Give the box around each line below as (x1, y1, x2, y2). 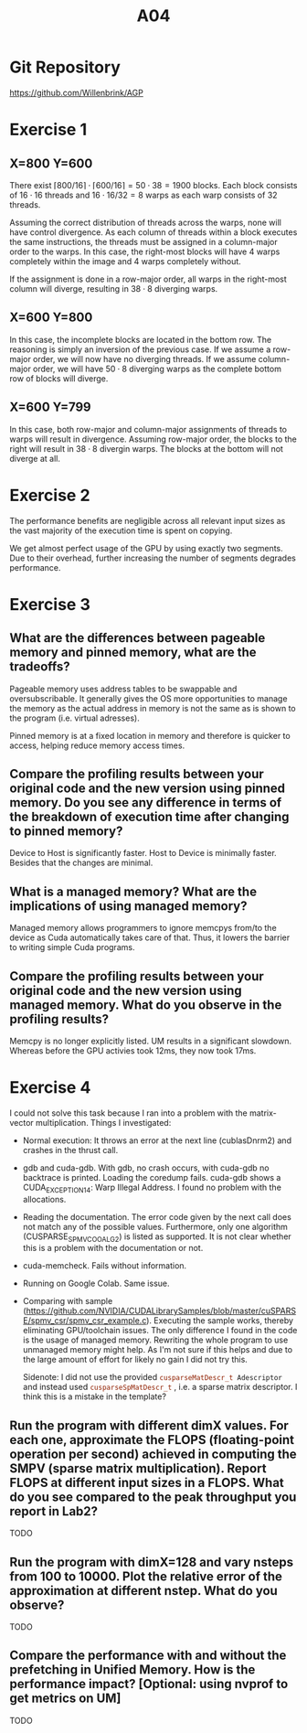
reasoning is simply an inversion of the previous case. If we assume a (9, 344, 271, 355)
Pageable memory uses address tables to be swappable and (9, 683, 238, 694)
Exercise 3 (9, 594, 91, 615)
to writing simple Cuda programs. (9, 942, 135, 953)
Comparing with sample (22, 1296, 113, 1307)
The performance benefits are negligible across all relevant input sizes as (9, 515, 286, 526)
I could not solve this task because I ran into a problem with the (9, 1107, 249, 1118)
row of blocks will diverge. (9, 372, 109, 384)
